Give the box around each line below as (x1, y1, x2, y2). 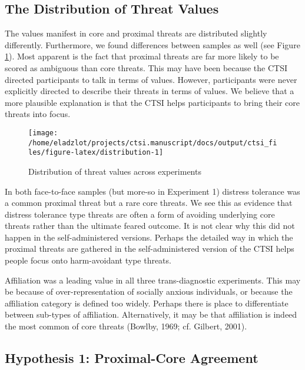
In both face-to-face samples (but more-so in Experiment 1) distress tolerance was (5, 185, 300, 197)
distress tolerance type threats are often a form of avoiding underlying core (5, 208, 275, 220)
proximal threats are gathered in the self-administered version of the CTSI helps (5, 242, 294, 255)
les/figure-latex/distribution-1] (28, 148, 164, 157)
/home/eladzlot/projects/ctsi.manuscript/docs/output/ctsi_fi (28, 138, 277, 147)
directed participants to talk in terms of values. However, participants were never (5, 73, 297, 85)
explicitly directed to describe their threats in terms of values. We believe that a (5, 85, 294, 97)
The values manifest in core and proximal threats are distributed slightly (5, 27, 267, 39)
